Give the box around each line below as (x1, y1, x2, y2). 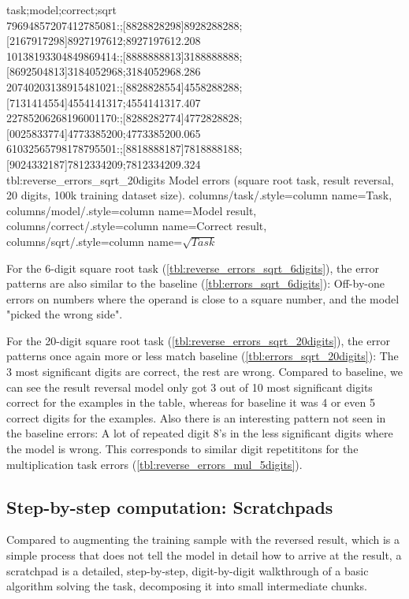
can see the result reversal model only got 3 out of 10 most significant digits (6, 378, 373, 395)
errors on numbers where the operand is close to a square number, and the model (6, 290, 400, 307)
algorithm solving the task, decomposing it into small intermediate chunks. (6, 578, 367, 594)
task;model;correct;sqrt (6, 2, 117, 17)
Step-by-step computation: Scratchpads (6, 494, 333, 519)
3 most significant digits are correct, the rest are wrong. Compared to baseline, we (6, 363, 403, 380)
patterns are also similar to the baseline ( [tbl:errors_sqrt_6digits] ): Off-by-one (6, 275, 385, 292)
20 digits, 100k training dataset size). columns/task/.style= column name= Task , (6, 187, 392, 203)
